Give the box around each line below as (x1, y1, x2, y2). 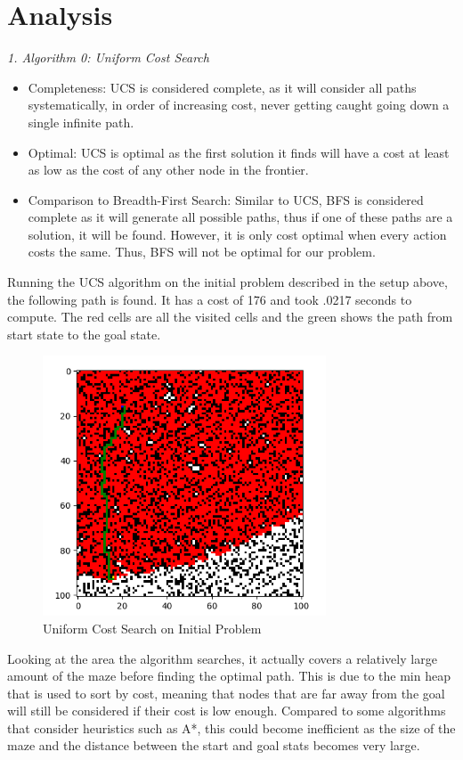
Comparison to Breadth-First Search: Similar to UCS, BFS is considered (28, 190, 424, 208)
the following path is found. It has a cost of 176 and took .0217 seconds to (7, 290, 412, 308)
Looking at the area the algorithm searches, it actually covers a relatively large (7, 649, 437, 667)
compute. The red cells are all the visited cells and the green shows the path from (7, 307, 453, 326)
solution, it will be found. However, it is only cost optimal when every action (28, 225, 447, 243)
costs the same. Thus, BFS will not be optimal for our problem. (28, 242, 376, 261)
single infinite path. (28, 112, 134, 131)
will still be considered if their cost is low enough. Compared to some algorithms (7, 701, 446, 720)
